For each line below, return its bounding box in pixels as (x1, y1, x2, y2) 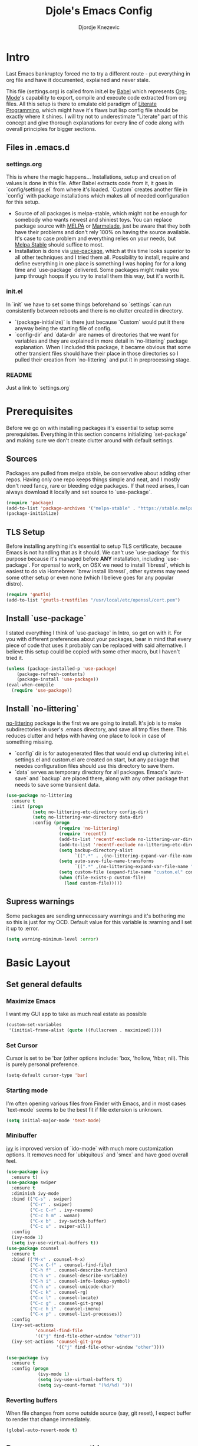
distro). (6, 580, 24, 587)
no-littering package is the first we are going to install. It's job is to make (6, 719, 181, 727)
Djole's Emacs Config (45, 4, 153, 18)
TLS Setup (6, 527, 45, 537)
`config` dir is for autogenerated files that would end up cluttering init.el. (14, 750, 190, 757)
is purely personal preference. (6, 1061, 80, 1068)
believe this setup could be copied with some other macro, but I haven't (6, 648, 180, 655)
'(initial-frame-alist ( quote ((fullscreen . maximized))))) (8, 1027, 162, 1033)
